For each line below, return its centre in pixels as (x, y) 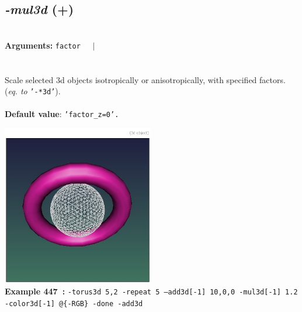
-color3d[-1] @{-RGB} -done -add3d (74, 304)
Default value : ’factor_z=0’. (62, 114)
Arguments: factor (43, 45)
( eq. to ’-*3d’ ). (33, 91)
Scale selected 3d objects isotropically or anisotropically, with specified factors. (145, 79)
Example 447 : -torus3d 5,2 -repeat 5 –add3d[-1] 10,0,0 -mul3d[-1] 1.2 (151, 291)
